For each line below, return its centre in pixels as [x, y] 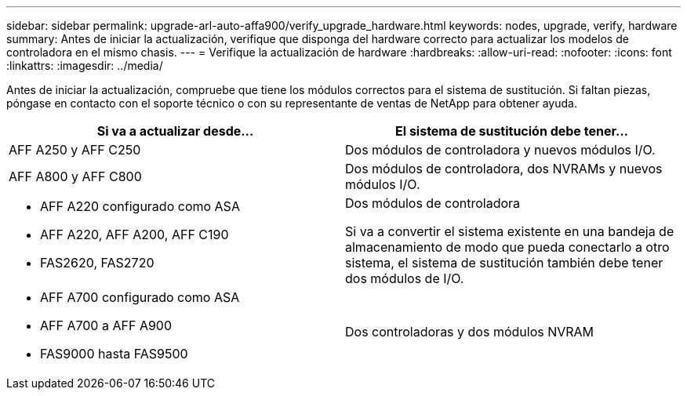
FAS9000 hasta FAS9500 [114, 354]
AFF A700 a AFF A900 [106, 325]
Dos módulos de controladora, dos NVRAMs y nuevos [504, 169]
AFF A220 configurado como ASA [140, 206]
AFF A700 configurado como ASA [140, 297]
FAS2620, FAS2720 [97, 263]
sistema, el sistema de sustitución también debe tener [504, 263]
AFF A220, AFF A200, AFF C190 [134, 234]
